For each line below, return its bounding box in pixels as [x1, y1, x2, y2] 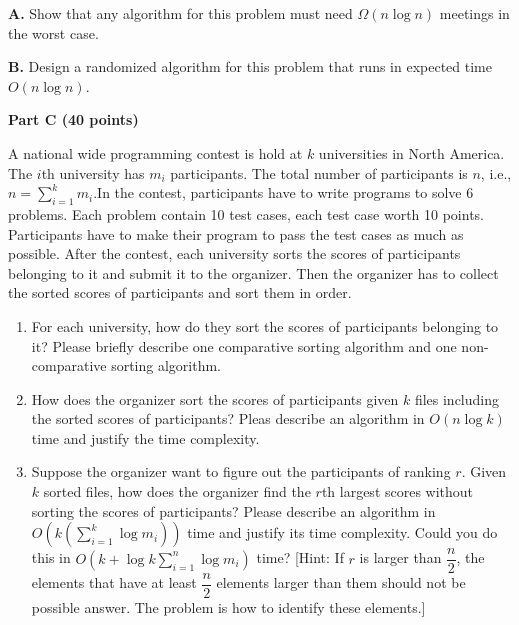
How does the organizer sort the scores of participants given [31, 388, 399, 409]
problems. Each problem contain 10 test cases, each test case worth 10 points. [8, 203, 484, 224]
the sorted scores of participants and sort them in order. [8, 282, 352, 303]
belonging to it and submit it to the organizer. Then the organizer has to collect [8, 262, 499, 283]
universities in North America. [318, 142, 505, 163]
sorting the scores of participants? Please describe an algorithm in [31, 500, 436, 521]
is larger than [359, 547, 442, 568]
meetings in [439, 3, 510, 23]
